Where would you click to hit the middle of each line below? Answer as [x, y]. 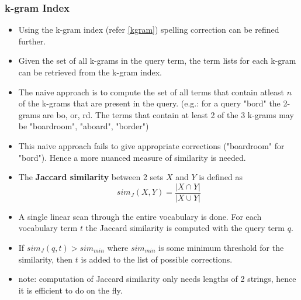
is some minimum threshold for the [221, 247]
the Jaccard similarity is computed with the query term [185, 228]
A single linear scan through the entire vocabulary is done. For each [140, 216]
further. [32, 41]
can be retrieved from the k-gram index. [90, 72]
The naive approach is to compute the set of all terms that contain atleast [151, 92]
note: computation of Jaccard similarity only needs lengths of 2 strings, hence [157, 279]
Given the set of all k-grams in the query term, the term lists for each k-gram [157, 61]
